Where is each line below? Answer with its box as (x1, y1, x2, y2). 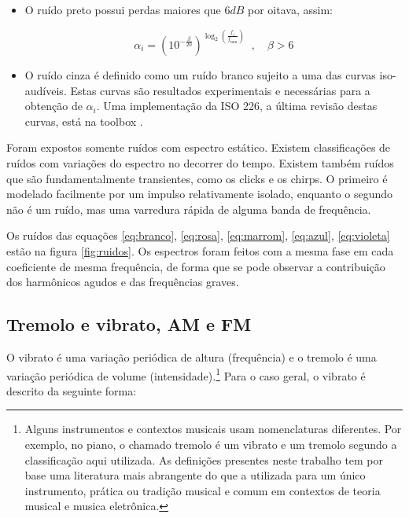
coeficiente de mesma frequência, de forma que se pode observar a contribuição (6, 258, 385, 274)
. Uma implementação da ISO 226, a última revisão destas (96, 97, 378, 114)
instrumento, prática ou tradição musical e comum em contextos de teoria (24, 482, 381, 498)
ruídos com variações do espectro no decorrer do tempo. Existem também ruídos (6, 155, 394, 171)
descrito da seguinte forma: (6, 382, 137, 399)
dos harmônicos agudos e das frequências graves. (6, 274, 239, 290)
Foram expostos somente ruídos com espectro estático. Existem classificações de (6, 139, 391, 156)
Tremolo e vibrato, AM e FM (6, 312, 252, 336)
